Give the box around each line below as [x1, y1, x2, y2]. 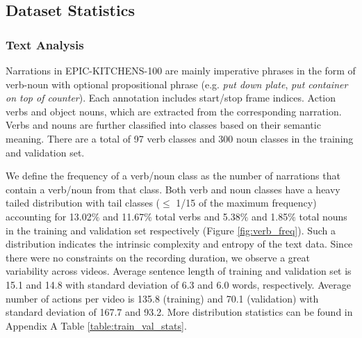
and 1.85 [252, 209, 288, 223]
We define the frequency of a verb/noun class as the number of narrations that [6, 168, 340, 183]
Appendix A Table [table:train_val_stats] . [6, 318, 187, 332]
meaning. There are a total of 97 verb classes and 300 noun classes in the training [6, 131, 354, 145]
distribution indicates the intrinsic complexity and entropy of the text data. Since [6, 236, 353, 251]
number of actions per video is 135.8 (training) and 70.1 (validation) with [6, 291, 319, 305]
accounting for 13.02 [6, 209, 92, 223]
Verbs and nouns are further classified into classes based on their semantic [6, 118, 321, 132]
